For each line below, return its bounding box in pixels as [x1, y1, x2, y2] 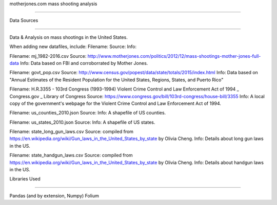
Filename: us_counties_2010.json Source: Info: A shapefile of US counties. [9, 110, 166, 116]
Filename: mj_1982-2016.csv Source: [9, 53, 87, 59]
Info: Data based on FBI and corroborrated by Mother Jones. [19, 60, 148, 66]
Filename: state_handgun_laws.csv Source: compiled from [9, 152, 133, 158]
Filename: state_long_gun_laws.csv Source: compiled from [9, 128, 133, 135]
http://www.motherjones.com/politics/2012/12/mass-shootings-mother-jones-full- [87, 53, 261, 59]
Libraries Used [9, 176, 41, 182]
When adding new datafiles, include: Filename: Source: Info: [9, 43, 137, 50]
